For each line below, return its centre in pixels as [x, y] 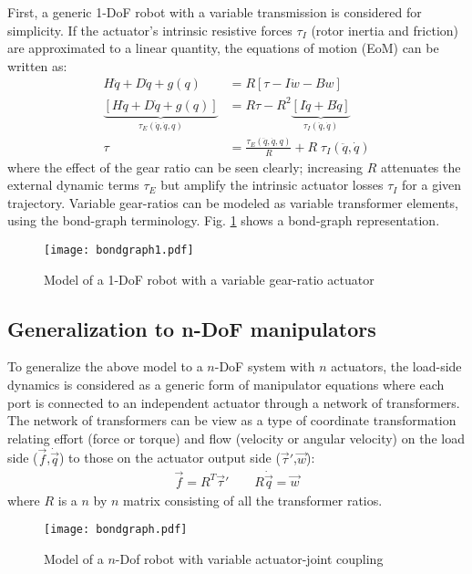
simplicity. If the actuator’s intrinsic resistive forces [150, 30]
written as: [37, 65]
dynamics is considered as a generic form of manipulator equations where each [226, 384]
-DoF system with [265, 366]
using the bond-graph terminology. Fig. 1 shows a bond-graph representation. [224, 220]
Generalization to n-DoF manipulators [192, 328]
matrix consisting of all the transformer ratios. [253, 500]
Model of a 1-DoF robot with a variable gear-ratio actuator [209, 279]
